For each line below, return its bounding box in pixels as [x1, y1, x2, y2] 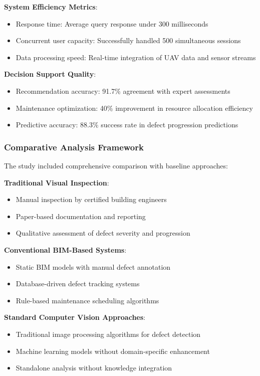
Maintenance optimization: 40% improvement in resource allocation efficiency [16, 102, 253, 113]
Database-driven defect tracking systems [16, 278, 140, 289]
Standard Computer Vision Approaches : [4, 312, 145, 322]
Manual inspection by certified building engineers [16, 194, 167, 205]
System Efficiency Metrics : [4, 2, 98, 12]
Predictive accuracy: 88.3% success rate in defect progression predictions [16, 119, 238, 130]
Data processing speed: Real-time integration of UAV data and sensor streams [16, 52, 256, 62]
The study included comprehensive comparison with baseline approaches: [4, 160, 228, 170]
